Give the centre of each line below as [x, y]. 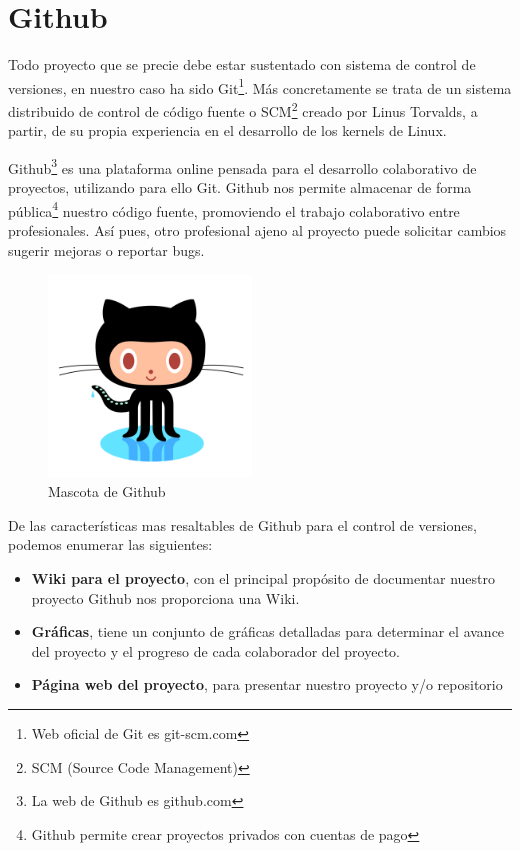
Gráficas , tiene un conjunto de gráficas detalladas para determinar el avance [268, 631]
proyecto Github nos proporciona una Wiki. [165, 597]
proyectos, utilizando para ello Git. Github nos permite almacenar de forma [240, 187]
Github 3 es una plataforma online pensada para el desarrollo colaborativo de [242, 166]
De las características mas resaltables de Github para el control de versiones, [242, 524]
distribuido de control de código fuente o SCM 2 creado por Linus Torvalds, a [243, 109]
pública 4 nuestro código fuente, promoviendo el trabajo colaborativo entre [234, 209]
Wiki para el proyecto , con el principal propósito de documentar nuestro [263, 577]
